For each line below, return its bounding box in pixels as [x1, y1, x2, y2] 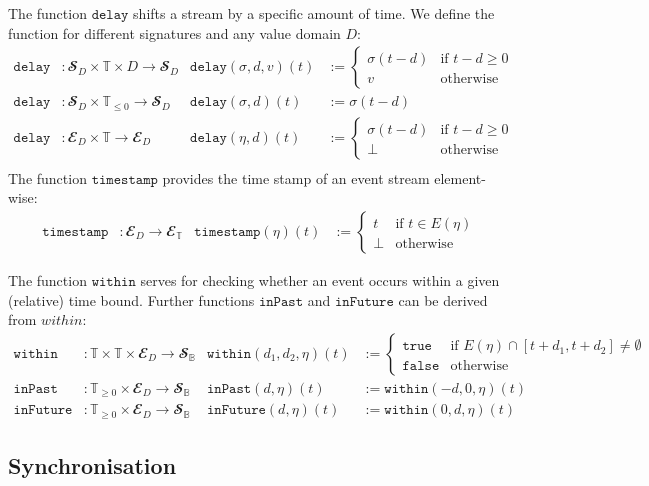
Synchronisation [8, 450, 177, 481]
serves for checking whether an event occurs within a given [140, 269, 500, 290]
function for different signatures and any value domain [8, 22, 341, 43]
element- [434, 167, 486, 188]
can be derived [398, 289, 488, 310]
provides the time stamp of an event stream [162, 167, 430, 188]
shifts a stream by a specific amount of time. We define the [133, 3, 495, 23]
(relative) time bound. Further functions [8, 289, 255, 310]
